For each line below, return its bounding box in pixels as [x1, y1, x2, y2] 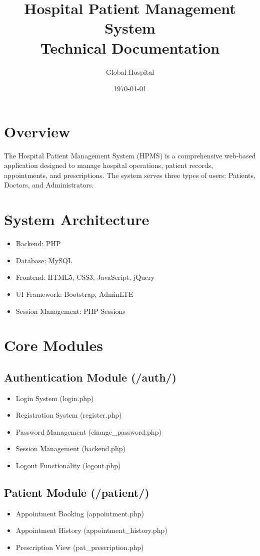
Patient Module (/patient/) [4, 485, 149, 500]
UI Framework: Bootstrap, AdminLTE [15, 288, 133, 299]
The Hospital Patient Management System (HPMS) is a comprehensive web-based [4, 150, 256, 160]
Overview [4, 121, 70, 141]
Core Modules [4, 335, 103, 355]
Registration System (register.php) [15, 410, 122, 420]
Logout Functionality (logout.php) [15, 460, 121, 471]
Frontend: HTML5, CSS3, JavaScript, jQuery [15, 272, 155, 282]
